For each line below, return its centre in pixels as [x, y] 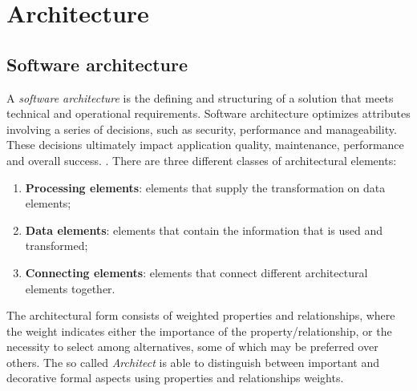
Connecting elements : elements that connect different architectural [196, 272]
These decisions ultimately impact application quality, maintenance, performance [205, 145]
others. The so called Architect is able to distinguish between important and [193, 362]
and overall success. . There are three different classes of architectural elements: [202, 160]
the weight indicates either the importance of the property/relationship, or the [199, 331]
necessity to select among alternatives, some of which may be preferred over [192, 347]
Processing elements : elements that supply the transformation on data [205, 187]
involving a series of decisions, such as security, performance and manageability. [202, 129]
